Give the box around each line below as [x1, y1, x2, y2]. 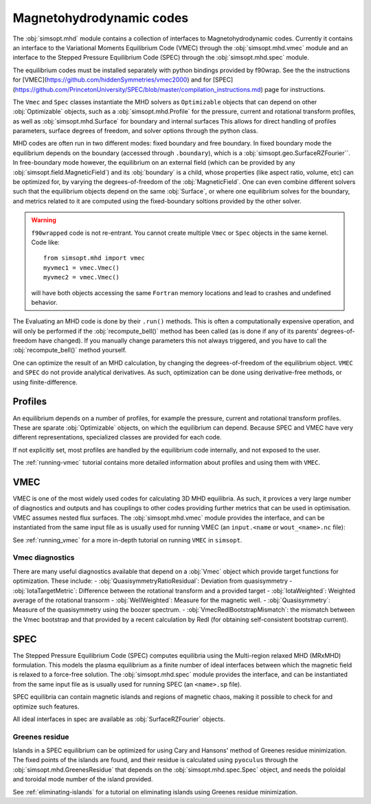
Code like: [31, 238, 60, 246]
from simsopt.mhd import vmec [43, 254, 146, 262]
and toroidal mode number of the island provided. [12, 775, 153, 783]
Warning [31, 216, 56, 225]
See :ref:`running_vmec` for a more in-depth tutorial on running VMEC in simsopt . [12, 536, 243, 544]
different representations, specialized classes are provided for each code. [12, 433, 222, 441]
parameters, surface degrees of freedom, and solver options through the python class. [12, 127, 258, 135]
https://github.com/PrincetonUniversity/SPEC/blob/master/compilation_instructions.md [14, 85, 261, 93]
